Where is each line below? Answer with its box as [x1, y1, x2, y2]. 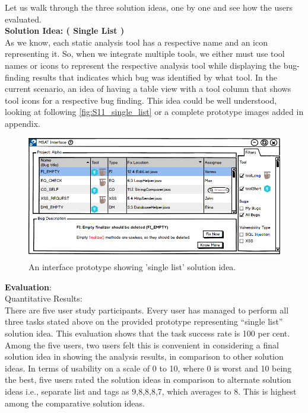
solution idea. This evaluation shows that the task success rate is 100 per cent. [5, 327, 290, 340]
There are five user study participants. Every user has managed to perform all [5, 303, 289, 316]
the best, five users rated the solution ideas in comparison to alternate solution [5, 373, 291, 386]
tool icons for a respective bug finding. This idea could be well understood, [5, 94, 277, 106]
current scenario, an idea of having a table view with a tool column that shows [5, 82, 291, 95]
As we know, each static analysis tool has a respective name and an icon [5, 36, 268, 48]
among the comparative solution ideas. [5, 396, 145, 409]
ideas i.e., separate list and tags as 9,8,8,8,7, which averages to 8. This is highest [5, 385, 297, 397]
